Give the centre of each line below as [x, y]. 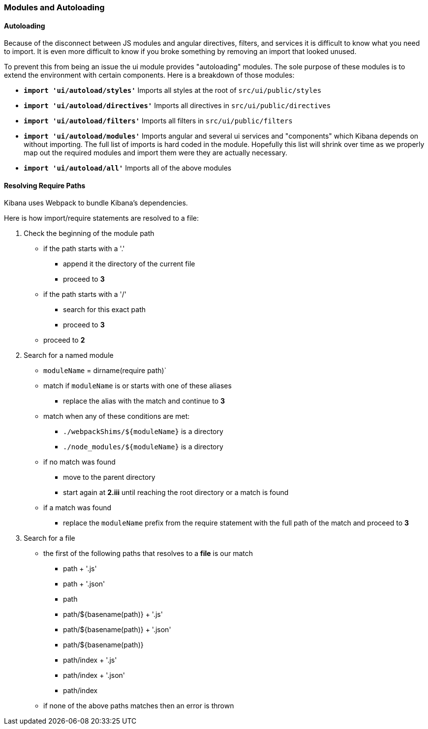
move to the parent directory [109, 477]
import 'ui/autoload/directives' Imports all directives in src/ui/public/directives [177, 106]
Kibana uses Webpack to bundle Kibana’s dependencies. [96, 203]
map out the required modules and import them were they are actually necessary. [156, 153]
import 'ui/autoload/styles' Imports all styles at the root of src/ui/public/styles [173, 90]
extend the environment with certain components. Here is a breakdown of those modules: [149, 75]
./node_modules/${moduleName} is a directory [143, 447]
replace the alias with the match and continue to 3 [144, 401]
